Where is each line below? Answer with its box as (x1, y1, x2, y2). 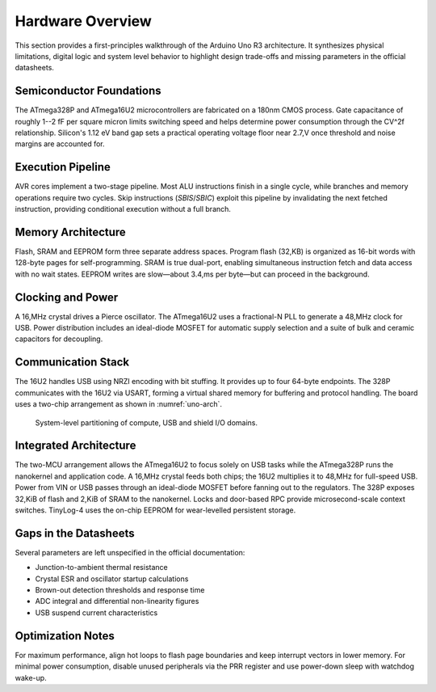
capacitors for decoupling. (15, 334, 103, 344)
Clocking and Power (15, 290, 119, 304)
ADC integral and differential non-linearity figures (35, 597, 199, 606)
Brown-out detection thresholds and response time (35, 585, 205, 595)
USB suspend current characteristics (35, 607, 158, 618)
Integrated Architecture (15, 439, 136, 453)
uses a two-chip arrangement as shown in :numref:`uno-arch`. (15, 399, 222, 409)
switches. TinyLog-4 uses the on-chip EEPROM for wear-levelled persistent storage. (15, 505, 296, 515)
